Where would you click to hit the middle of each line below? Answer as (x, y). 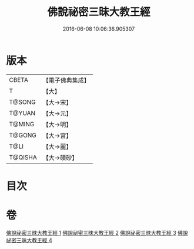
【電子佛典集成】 (66, 80)
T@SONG (23, 102)
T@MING (22, 124)
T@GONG (23, 135)
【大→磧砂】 (60, 158)
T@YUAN (22, 113)
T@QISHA (23, 157)
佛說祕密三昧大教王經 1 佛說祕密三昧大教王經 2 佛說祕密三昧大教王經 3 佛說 (97, 232)
